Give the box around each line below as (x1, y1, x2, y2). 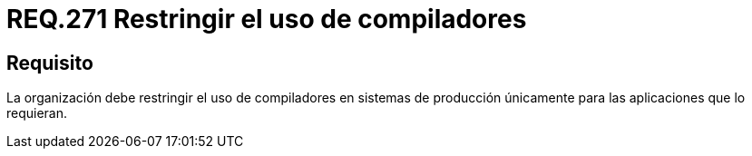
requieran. (6, 105, 68, 122)
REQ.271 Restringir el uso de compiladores (6, 4, 527, 34)
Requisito (6, 51, 93, 74)
